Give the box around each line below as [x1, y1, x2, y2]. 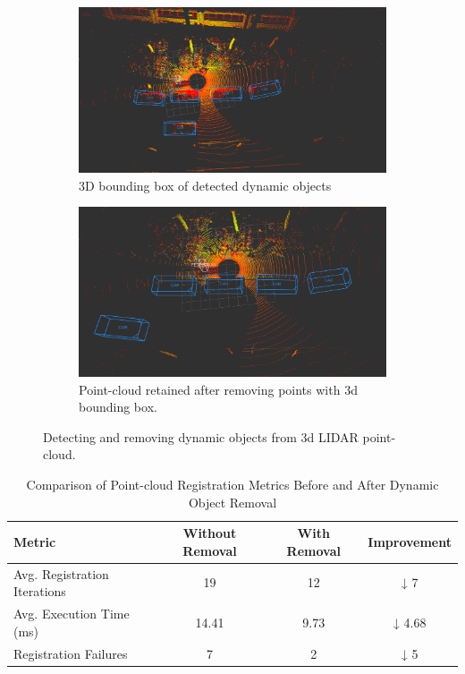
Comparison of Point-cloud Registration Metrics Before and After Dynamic [26, 475, 439, 494]
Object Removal [188, 492, 277, 511]
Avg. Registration [13, 564, 109, 583]
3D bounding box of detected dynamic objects [79, 175, 332, 194]
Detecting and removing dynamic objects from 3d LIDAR [43, 427, 359, 446]
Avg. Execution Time [13, 604, 130, 623]
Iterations [13, 582, 66, 601]
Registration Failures [13, 644, 128, 662]
